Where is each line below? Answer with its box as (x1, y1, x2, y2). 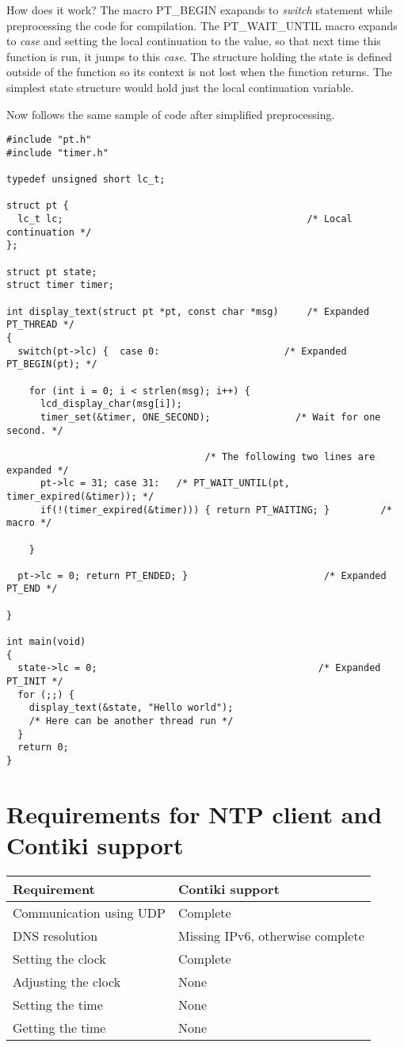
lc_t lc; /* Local (17, 213, 353, 225)
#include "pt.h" (6, 134, 92, 146)
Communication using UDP (13, 903, 166, 922)
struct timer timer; (6, 279, 115, 291)
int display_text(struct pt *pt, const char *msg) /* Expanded (6, 305, 370, 317)
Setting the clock (13, 949, 106, 968)
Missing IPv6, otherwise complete (178, 926, 364, 945)
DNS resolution (13, 926, 98, 945)
